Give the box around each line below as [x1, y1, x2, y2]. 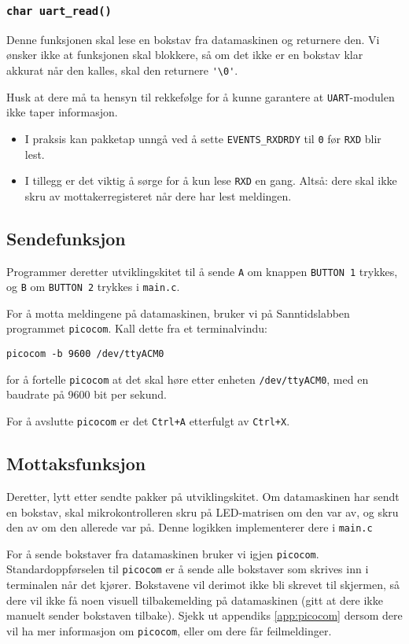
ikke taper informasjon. [6, 104, 118, 120]
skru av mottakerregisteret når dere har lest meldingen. [24, 187, 292, 204]
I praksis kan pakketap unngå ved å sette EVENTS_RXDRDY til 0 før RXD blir [24, 130, 381, 146]
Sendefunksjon [6, 226, 126, 250]
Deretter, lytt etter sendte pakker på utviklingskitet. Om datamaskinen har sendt [6, 488, 400, 504]
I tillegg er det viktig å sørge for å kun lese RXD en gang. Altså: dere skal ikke [24, 172, 397, 189]
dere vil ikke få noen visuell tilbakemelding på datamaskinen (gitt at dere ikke [6, 591, 383, 608]
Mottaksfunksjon [6, 451, 146, 476]
